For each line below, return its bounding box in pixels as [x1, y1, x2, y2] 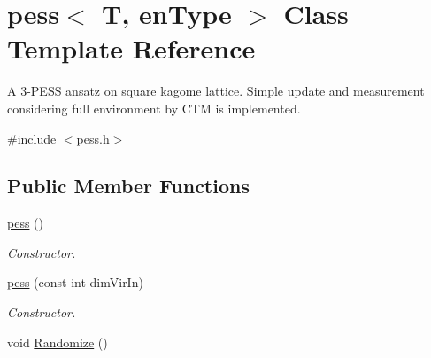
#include [7, 128, 57, 147]
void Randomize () [7, 332, 108, 351]
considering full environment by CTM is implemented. [7, 98, 301, 117]
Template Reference [7, 30, 256, 66]
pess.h [76, 128, 110, 147]
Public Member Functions [7, 172, 250, 199]
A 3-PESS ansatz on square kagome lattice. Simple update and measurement [7, 82, 425, 100]
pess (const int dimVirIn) [7, 273, 143, 292]
